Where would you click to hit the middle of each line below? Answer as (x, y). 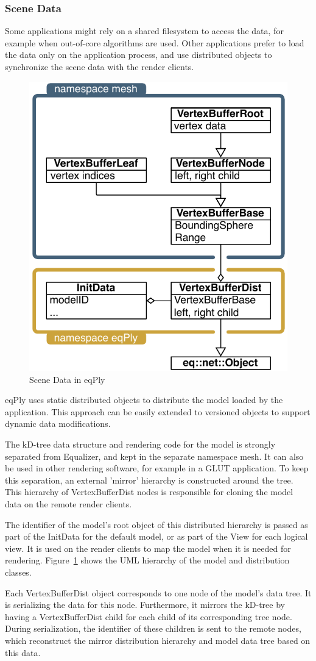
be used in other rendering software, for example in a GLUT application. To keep (157, 468)
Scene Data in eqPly (67, 379)
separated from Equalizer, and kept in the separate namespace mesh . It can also (154, 456)
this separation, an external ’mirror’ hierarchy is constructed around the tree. (149, 480)
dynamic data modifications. (58, 423)
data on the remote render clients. (68, 504)
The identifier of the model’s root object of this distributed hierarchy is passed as (156, 524)
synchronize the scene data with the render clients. (100, 66)
